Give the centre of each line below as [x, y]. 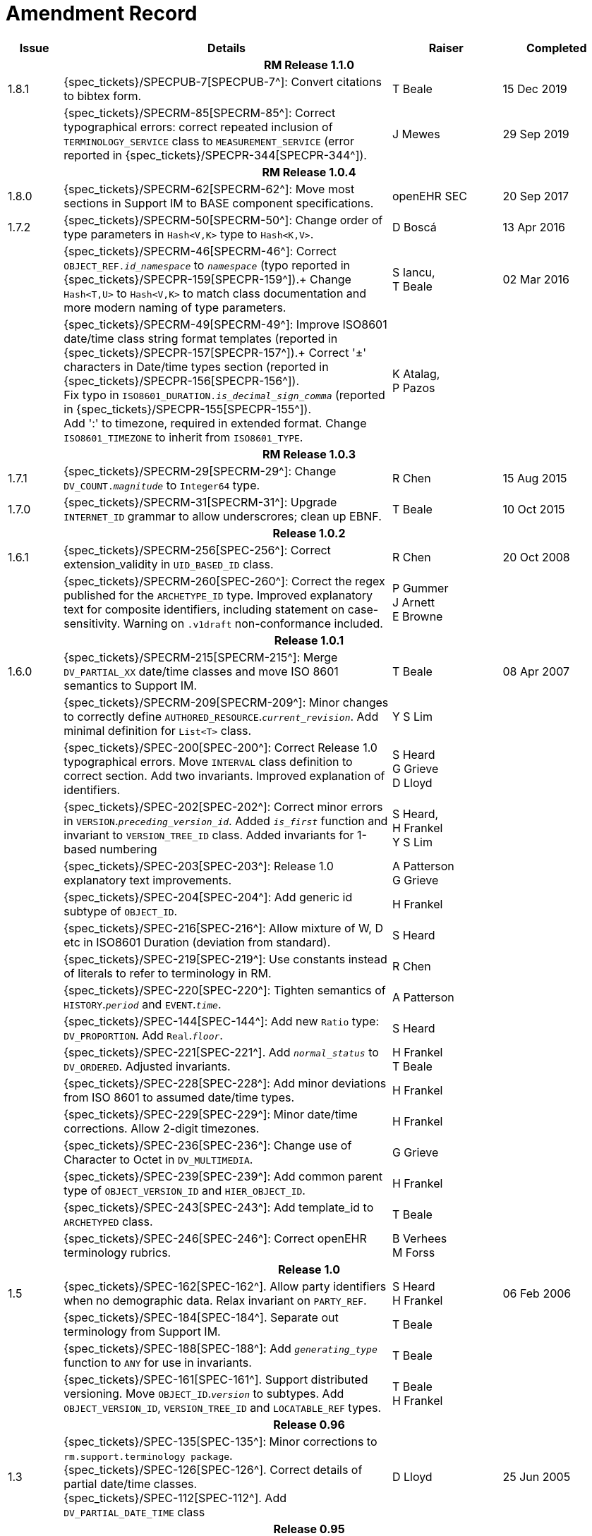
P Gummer [420, 588]
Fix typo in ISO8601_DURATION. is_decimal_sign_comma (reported [224, 395]
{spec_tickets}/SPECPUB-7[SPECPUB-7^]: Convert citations [223, 81]
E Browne [417, 616]
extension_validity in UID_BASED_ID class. [169, 564]
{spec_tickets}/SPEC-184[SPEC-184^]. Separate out [201, 1317]
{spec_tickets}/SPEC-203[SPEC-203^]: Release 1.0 [199, 866]
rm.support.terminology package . [148, 1455]
